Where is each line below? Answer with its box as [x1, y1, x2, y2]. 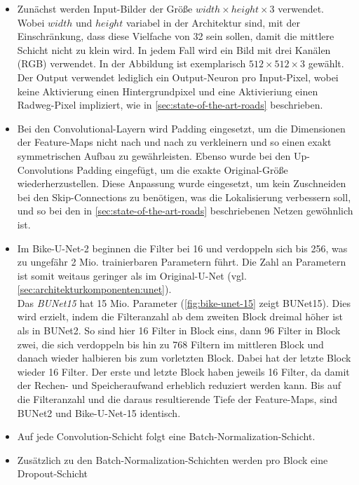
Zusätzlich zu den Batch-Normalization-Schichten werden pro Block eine [17, 452, 328, 467]
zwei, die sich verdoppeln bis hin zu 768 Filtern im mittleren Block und [17, 336, 324, 351]
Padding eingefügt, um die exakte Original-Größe [76, 162, 288, 177]
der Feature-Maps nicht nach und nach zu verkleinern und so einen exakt [17, 135, 332, 149]
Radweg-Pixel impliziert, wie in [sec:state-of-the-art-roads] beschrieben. [17, 97, 323, 112]
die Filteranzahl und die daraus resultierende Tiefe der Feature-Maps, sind [17, 392, 338, 407]
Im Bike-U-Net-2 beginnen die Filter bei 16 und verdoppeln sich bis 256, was [17, 240, 348, 255]
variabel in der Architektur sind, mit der [126, 15, 300, 29]
